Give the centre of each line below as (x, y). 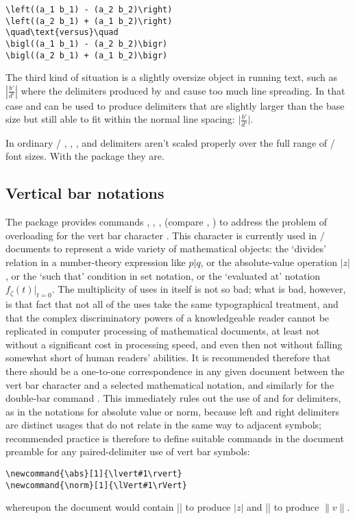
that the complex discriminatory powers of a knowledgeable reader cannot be (168, 317)
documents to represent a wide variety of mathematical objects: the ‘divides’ (166, 249)
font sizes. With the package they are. (85, 156)
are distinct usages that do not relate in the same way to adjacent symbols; (163, 425)
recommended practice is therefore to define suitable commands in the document (175, 438)
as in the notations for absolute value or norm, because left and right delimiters (173, 411)
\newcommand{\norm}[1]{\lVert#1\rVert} (96, 485)
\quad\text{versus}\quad (62, 33)
